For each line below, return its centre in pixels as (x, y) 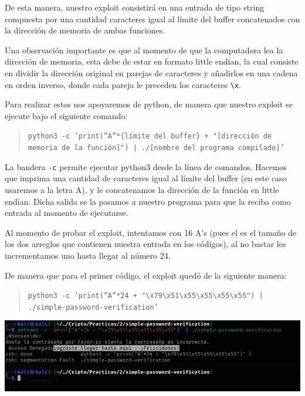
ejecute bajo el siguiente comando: (66, 115)
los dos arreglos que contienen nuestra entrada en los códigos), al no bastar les (145, 244)
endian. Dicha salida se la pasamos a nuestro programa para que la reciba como (148, 201)
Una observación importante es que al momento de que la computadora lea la (144, 50)
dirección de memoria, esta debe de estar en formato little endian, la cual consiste (152, 61)
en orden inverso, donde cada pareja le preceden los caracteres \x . (123, 84)
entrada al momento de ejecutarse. (67, 213)
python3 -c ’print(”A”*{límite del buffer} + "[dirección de (150, 136)
